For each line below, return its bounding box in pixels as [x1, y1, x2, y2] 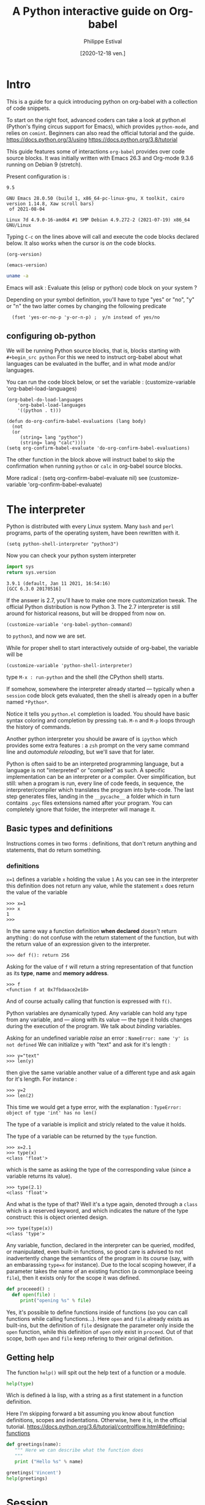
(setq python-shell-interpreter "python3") [6, 541, 119, 547]
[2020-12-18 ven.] [80, 49, 126, 56]
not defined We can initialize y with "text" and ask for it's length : [6, 1041, 171, 1048]
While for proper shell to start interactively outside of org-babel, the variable [6, 644, 199, 652]
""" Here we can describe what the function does [14, 1447, 144, 1453]
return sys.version [6, 570, 56, 576]
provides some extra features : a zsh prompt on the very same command [6, 741, 190, 749]
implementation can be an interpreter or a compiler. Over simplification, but [6, 773, 196, 781]
